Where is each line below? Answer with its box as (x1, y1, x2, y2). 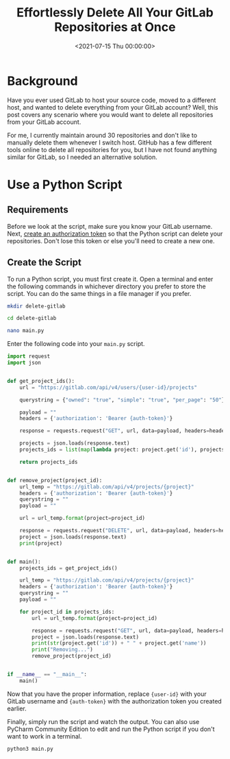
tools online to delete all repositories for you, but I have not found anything (7, 145, 217, 153)
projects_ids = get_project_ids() (19, 564, 118, 571)
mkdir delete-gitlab (7, 303, 66, 310)
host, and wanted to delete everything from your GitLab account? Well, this (7, 103, 218, 111)
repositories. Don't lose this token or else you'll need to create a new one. (7, 236, 215, 245)
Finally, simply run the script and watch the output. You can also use (7, 717, 200, 725)
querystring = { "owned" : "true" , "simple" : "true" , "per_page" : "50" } (19, 396, 225, 403)
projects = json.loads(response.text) (19, 440, 130, 447)
